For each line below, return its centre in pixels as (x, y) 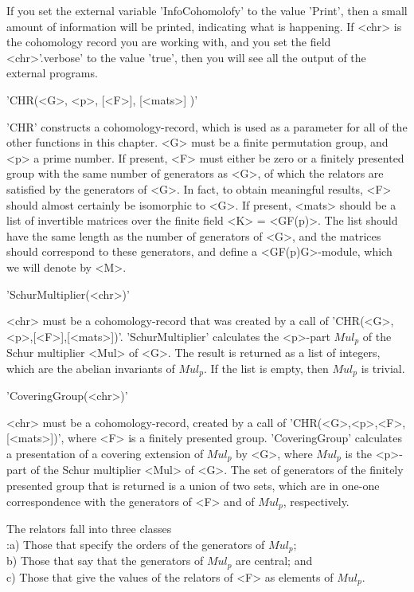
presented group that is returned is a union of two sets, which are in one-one (193, 486)
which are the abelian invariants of (91, 368)
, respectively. (316, 501)
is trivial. (383, 368)
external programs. (52, 73)
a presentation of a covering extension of (105, 453)
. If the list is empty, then (266, 368)
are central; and (274, 561)
